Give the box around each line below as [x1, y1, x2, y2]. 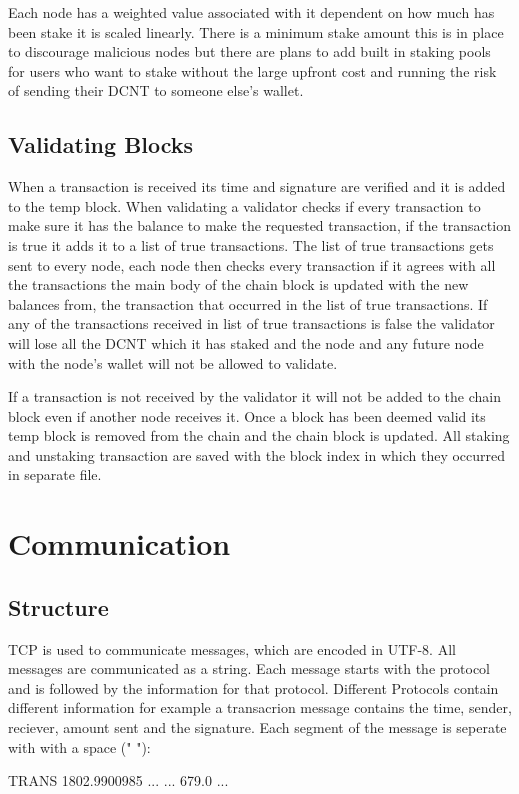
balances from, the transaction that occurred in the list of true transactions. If [8, 293, 488, 314]
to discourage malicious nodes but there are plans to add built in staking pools [8, 41, 491, 62]
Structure [8, 591, 109, 622]
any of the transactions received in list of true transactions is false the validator [8, 313, 495, 334]
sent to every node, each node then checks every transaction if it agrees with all [8, 254, 496, 275]
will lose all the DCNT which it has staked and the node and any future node [8, 332, 484, 353]
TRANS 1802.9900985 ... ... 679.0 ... [8, 770, 229, 791]
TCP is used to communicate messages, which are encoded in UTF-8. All [8, 638, 456, 659]
